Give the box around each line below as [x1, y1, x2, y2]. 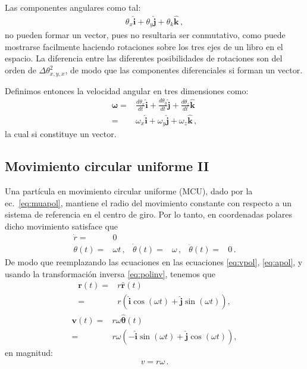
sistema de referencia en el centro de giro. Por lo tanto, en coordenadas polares [5, 208, 292, 221]
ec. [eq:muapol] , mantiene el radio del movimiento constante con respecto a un [5, 196, 292, 209]
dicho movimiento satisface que [5, 219, 118, 232]
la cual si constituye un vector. [5, 128, 117, 140]
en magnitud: [5, 346, 53, 358]
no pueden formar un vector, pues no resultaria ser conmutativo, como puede [5, 29, 286, 41]
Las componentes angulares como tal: [5, 1, 141, 13]
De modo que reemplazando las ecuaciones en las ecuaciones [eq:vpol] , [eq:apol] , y [5, 256, 303, 268]
